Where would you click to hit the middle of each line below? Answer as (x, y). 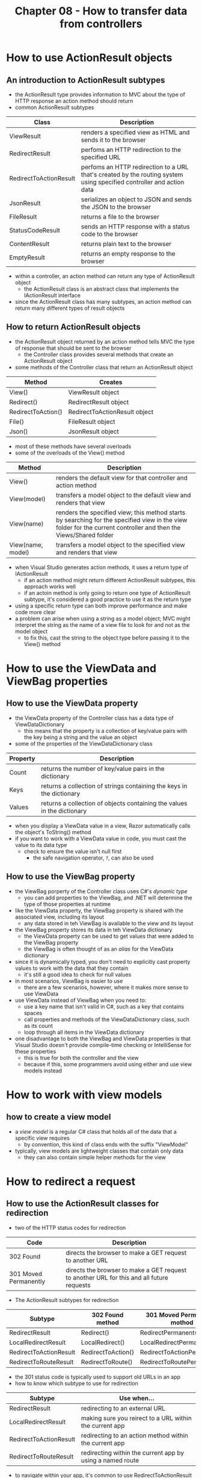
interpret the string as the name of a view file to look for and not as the (102, 624)
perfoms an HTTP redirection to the (131, 150)
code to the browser (109, 234)
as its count (38, 1025)
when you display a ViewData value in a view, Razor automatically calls (103, 825)
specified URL (101, 157)
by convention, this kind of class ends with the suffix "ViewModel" (106, 1144)
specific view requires (42, 1138)
